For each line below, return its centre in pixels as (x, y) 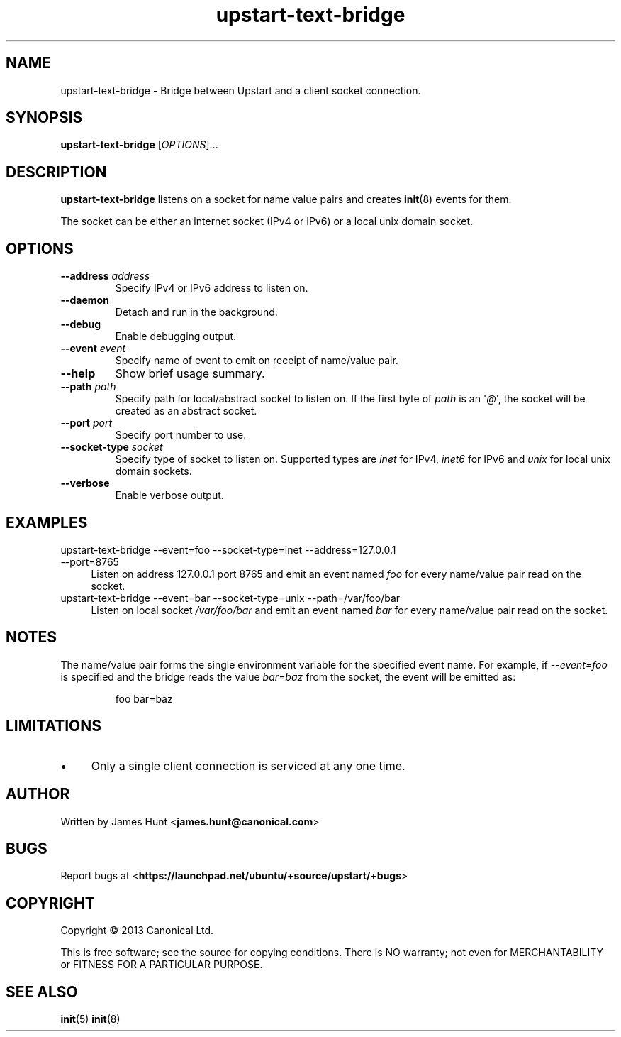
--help (78, 374)
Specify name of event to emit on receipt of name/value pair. (257, 361)
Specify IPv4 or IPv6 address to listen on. (212, 288)
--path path (88, 387)
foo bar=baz (144, 698)
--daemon (85, 300)
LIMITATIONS (54, 726)
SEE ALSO (42, 992)
